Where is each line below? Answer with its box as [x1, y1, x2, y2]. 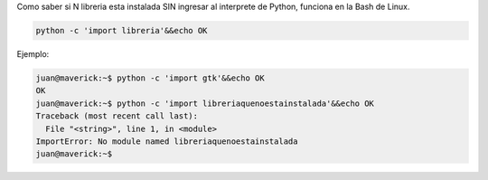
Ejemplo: [16, 48, 50, 59]
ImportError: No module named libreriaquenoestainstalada [35, 136, 298, 147]
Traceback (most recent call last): [35, 111, 199, 121]
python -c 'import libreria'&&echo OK [35, 25, 208, 35]
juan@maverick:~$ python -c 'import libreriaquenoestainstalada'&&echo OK [35, 98, 375, 109]
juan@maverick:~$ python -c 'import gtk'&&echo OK [35, 72, 266, 83]
